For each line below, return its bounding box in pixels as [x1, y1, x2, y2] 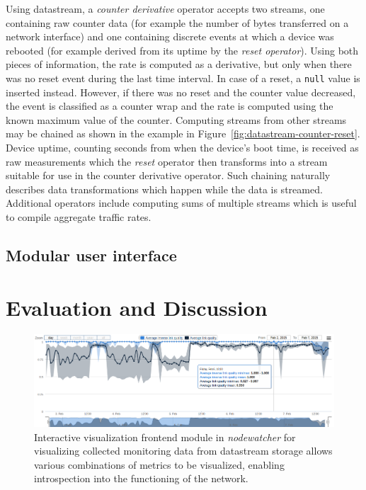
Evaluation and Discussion [6, 292, 268, 321]
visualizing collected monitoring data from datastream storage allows [34, 443, 333, 458]
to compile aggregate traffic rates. [6, 209, 151, 224]
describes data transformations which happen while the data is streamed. [6, 181, 323, 196]
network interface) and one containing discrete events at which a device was [6, 29, 334, 44]
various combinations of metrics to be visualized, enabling [34, 457, 285, 472]
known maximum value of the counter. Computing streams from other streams [6, 112, 347, 127]
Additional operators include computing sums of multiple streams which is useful [6, 195, 357, 210]
